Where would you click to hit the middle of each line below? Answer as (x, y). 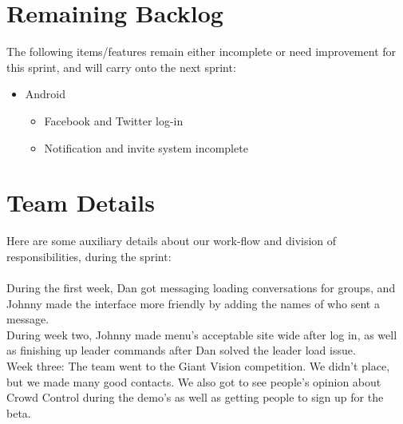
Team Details (81, 202)
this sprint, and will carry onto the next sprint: (121, 67)
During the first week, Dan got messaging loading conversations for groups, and (201, 287)
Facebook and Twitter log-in (114, 120)
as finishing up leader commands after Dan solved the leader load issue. (181, 350)
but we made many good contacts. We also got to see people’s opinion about (194, 381)
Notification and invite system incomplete (146, 147)
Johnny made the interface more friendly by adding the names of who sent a (193, 303)
